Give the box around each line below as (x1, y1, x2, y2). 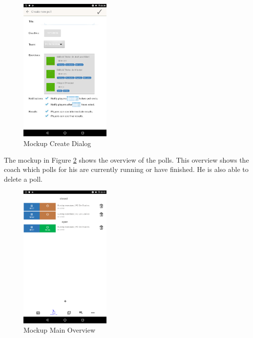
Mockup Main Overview (23, 325, 96, 335)
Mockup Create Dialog (23, 138, 91, 148)
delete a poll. (4, 173, 42, 184)
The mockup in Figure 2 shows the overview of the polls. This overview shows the (4, 154, 249, 165)
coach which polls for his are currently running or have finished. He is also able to (4, 164, 249, 174)
